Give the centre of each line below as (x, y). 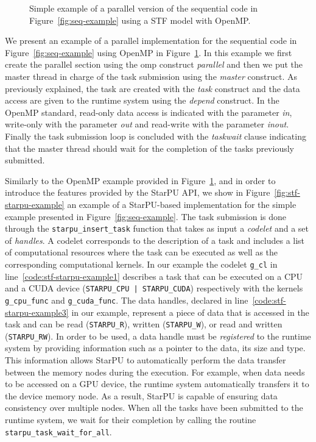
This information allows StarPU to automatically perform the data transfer (146, 360)
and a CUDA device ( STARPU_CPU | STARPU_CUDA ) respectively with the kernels (154, 288)
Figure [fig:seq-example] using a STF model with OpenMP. (140, 20)
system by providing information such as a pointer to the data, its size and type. (155, 348)
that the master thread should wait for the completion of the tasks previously (149, 148)
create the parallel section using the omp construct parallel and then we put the (154, 64)
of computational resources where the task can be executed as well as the (142, 252)
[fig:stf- (287, 192)
